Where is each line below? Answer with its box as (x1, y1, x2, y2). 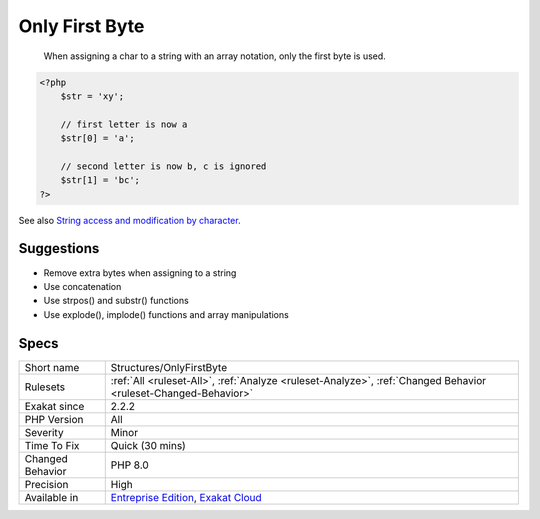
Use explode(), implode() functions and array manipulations (43, 308, 289, 320)
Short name (24, 360, 80, 374)
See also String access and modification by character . (18, 214, 241, 226)
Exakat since (24, 399, 85, 413)
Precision (24, 477, 69, 491)
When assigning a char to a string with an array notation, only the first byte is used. (43, 50, 387, 62)
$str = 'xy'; (60, 90, 125, 102)
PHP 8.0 (110, 458, 149, 472)
